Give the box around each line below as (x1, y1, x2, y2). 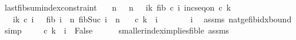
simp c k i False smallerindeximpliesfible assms (4, 24, 230, 36)
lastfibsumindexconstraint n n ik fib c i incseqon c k (4, 1, 231, 13)
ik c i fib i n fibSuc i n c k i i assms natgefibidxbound (12, 12, 292, 25)
